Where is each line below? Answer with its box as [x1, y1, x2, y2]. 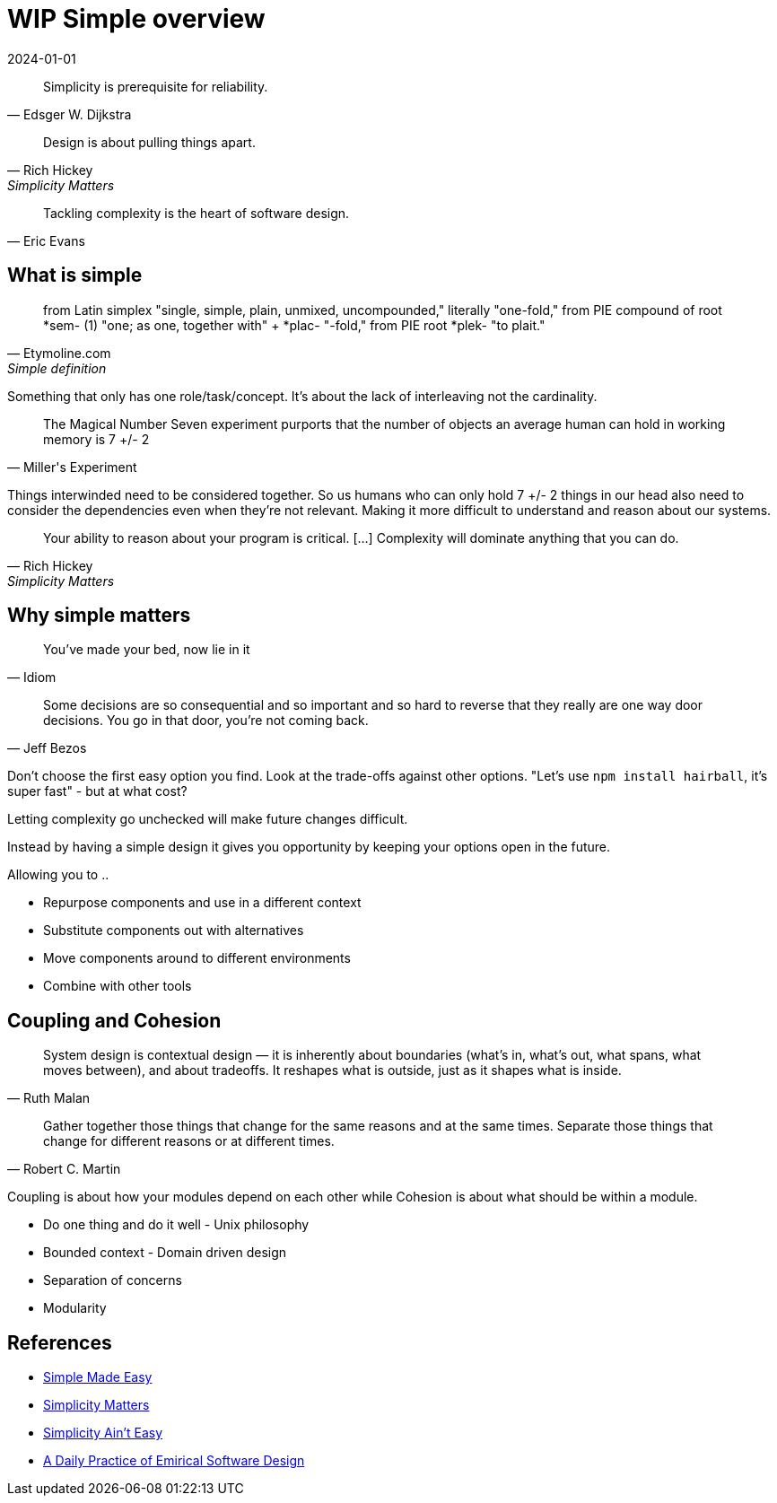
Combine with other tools [43, 978, 192, 994]
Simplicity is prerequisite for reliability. [43, 78, 268, 94]
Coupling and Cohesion [7, 1009, 222, 1032]
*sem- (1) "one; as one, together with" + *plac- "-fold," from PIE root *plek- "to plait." [43, 317, 546, 333]
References [7, 1331, 112, 1354]
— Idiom [7, 669, 57, 686]
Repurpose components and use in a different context [43, 895, 362, 911]
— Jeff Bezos [7, 740, 87, 756]
